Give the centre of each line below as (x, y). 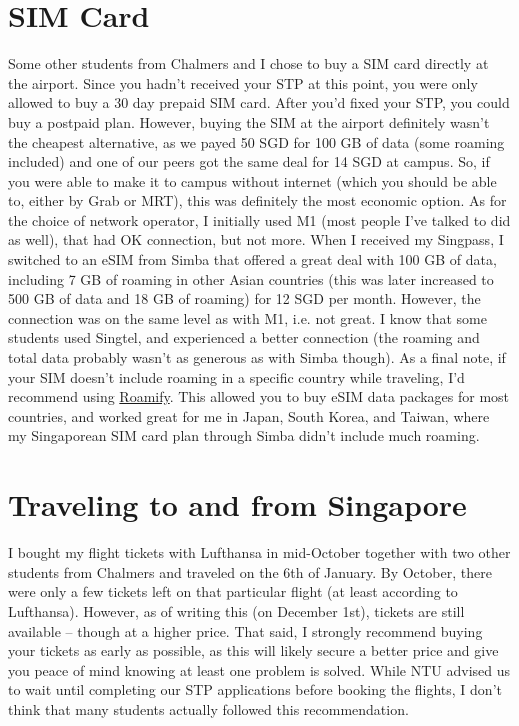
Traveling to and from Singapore (237, 504)
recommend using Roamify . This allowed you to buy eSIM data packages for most (259, 396)
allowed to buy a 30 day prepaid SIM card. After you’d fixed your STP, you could (259, 102)
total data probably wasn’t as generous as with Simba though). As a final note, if (257, 357)
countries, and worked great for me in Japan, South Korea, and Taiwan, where (249, 415)
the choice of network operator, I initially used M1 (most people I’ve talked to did (259, 219)
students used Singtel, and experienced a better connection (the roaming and (244, 337)
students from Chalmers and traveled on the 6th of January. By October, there (250, 571)
